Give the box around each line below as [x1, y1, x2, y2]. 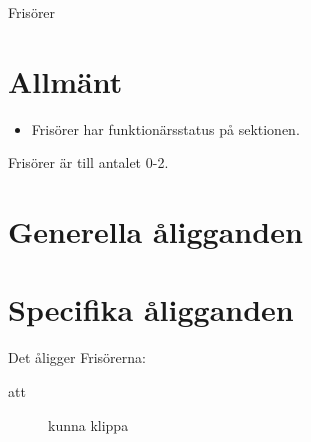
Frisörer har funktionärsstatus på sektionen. [31, 118, 300, 139]
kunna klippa [48, 414, 129, 435]
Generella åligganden [8, 211, 303, 252]
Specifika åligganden [8, 289, 294, 330]
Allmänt [8, 60, 123, 101]
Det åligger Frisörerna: [8, 347, 146, 368]
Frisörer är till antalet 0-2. [8, 152, 169, 173]
